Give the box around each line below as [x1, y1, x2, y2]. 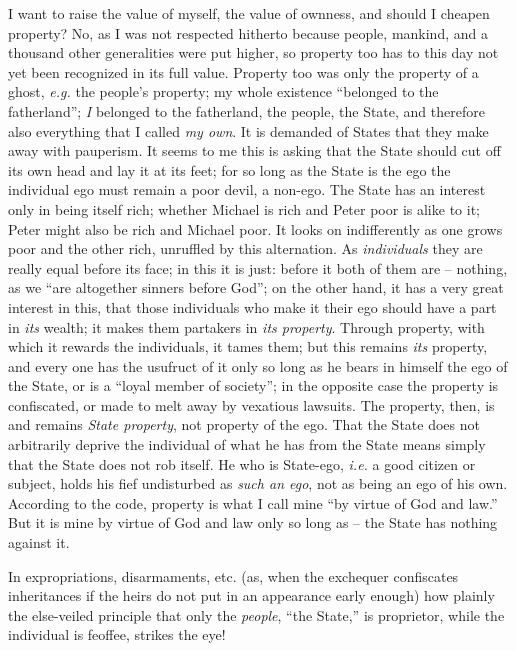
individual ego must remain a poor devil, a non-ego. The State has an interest [8, 179, 486, 200]
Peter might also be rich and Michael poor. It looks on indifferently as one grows [8, 218, 503, 239]
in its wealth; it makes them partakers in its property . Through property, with [8, 316, 485, 337]
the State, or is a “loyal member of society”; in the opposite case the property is [8, 375, 499, 396]
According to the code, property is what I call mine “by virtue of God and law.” [8, 492, 498, 513]
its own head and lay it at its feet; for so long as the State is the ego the [8, 159, 451, 180]
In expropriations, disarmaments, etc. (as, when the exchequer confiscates [8, 565, 459, 586]
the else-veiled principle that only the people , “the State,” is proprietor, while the [8, 604, 505, 625]
